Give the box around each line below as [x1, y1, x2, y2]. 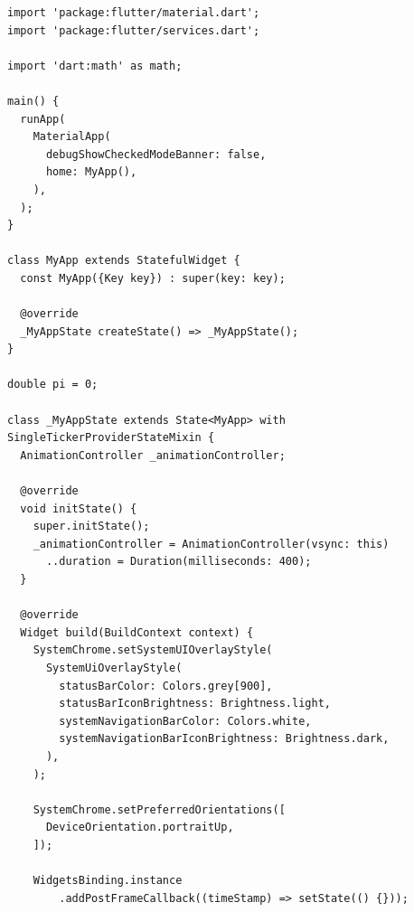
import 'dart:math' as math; [7, 59, 183, 72]
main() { [7, 94, 60, 108]
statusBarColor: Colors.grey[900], [59, 679, 273, 692]
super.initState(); [33, 520, 150, 533]
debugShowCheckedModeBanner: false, [45, 147, 267, 161]
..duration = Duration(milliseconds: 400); [45, 555, 312, 569]
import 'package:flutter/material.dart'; [7, 6, 260, 19]
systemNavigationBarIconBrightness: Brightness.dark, [59, 732, 390, 746]
